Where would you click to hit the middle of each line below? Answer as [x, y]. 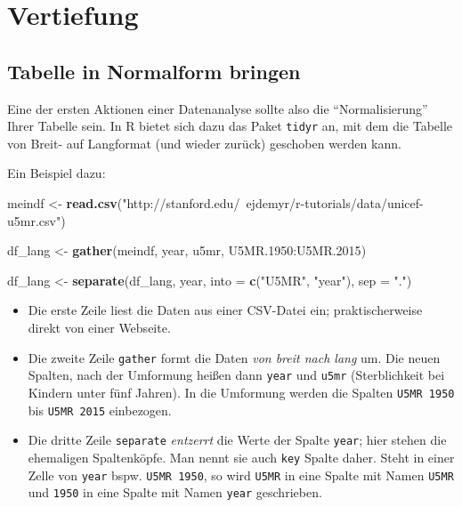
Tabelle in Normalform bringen [154, 71]
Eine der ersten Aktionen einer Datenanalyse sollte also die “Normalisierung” [218, 108]
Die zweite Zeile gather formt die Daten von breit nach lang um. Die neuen [234, 357]
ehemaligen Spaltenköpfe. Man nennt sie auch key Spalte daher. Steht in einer [241, 457]
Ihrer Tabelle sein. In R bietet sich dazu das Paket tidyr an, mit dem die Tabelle [230, 126]
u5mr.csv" [34, 220]
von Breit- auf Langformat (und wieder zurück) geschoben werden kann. [204, 143]
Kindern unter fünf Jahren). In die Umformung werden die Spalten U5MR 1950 [241, 392]
